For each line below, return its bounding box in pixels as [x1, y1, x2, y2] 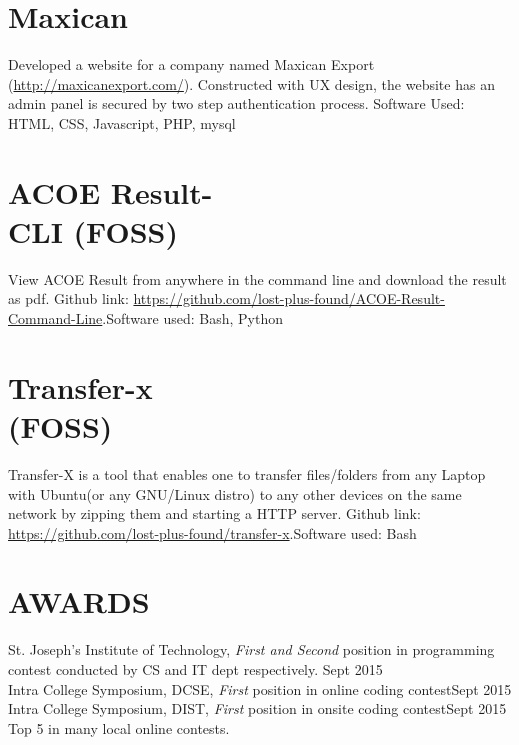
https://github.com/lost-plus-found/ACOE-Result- [133, 288, 445, 309]
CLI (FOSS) [8, 210, 178, 251]
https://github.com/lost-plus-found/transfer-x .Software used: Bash [8, 522, 417, 543]
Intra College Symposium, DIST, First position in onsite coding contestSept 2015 [8, 698, 507, 719]
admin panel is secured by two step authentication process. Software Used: [8, 93, 465, 114]
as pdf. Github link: [8, 288, 129, 309]
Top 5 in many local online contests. [8, 717, 230, 738]
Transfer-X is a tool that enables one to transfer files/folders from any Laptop [8, 463, 486, 484]
